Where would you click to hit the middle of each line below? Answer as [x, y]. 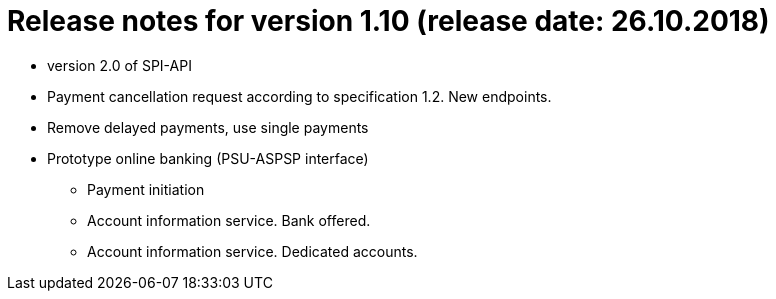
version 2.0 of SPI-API [119, 65]
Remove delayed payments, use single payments [208, 127]
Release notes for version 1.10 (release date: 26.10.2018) [388, 21]
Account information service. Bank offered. [229, 220]
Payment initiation [146, 189]
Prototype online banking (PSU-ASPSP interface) [208, 158]
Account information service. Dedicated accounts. [252, 251]
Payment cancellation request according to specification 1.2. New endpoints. [299, 96]
